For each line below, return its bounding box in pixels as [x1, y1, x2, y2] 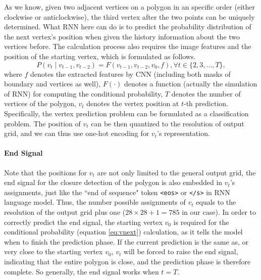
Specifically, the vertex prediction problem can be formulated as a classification [4, 108, 249, 118]
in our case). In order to [182, 206, 256, 217]
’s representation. [157, 128, 210, 138]
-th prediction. [184, 98, 228, 109]
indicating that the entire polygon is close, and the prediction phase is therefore [4, 256, 251, 266]
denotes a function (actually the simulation [124, 78, 257, 89]
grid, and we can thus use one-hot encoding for [4, 128, 149, 138]
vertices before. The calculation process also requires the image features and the [4, 41, 251, 52]
